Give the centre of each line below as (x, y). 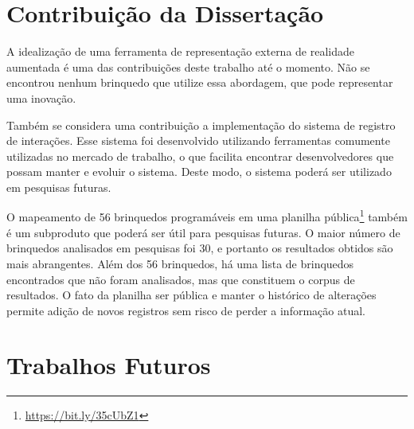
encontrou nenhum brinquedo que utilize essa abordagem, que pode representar (200, 82)
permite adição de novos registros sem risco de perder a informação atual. (186, 310)
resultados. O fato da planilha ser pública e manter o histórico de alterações (191, 295)
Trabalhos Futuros (109, 365)
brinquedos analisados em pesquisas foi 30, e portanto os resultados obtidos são (200, 248)
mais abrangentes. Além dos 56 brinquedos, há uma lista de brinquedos (180, 263)
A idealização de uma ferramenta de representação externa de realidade (180, 51)
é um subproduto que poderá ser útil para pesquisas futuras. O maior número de (203, 232)
